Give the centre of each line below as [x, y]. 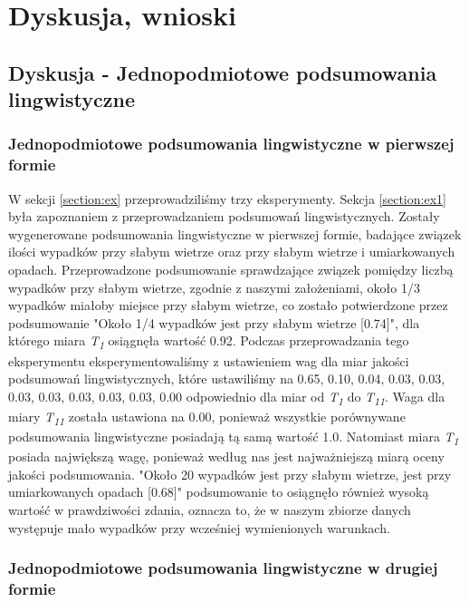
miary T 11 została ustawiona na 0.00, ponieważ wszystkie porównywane [207, 417]
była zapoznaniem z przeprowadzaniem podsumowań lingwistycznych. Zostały [224, 216]
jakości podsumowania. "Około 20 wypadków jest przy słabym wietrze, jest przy [230, 474]
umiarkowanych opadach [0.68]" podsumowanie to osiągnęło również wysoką [219, 492]
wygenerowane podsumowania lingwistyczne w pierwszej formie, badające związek [235, 233]
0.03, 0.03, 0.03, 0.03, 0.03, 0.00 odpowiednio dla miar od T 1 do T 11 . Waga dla [227, 397]
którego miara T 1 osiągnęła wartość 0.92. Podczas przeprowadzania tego [209, 342]
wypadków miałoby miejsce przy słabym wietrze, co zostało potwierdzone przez [228, 305]
